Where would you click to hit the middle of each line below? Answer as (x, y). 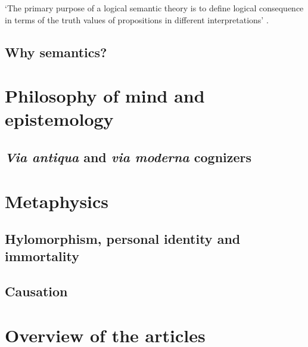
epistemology (59, 119)
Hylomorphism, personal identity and (123, 239)
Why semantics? (56, 52)
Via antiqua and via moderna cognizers (128, 157)
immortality (42, 256)
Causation (36, 291)
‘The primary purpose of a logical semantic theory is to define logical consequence (154, 8)
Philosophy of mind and (105, 96)
